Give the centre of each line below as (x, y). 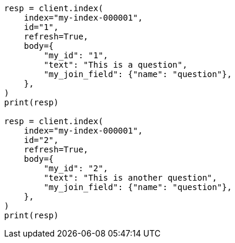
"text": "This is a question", (115, 65)
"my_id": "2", (76, 168)
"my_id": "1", (76, 55)
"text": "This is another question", (130, 178)
